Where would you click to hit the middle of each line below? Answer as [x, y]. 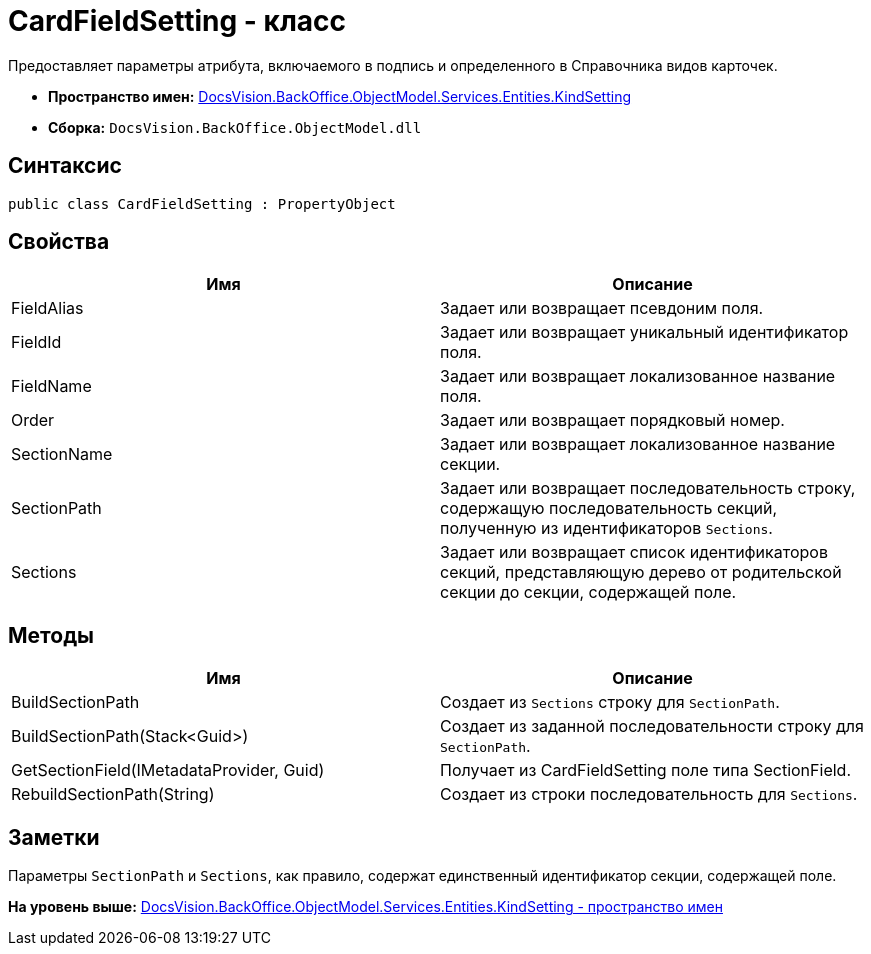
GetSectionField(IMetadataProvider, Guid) [168, 770]
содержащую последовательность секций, [609, 508]
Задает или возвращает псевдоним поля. [602, 308]
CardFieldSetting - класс [177, 21]
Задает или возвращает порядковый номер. [612, 420]
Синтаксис [65, 166]
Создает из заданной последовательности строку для [652, 726]
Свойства [59, 242]
